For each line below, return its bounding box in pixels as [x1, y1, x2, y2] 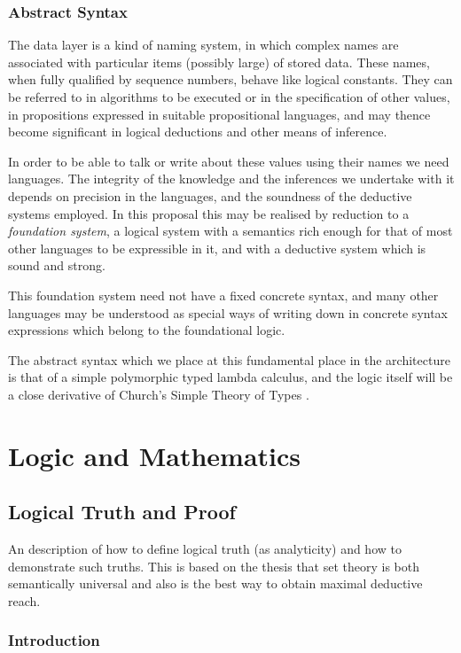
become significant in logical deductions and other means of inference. [8, 122, 387, 141]
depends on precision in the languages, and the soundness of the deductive [8, 186, 412, 205]
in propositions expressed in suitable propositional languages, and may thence [8, 105, 431, 123]
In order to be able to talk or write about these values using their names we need [8, 152, 449, 170]
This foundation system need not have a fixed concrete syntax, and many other [8, 285, 439, 304]
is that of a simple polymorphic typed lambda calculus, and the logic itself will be [8, 368, 453, 386]
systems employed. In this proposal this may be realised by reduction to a [8, 204, 410, 222]
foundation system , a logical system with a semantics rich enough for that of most [8, 222, 453, 240]
